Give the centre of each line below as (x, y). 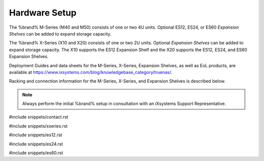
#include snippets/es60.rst (36, 153)
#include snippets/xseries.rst (38, 126)
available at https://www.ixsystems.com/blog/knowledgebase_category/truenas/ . (91, 72)
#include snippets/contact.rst (39, 117)
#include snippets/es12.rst (36, 135)
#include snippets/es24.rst (36, 144)
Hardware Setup (43, 13)
